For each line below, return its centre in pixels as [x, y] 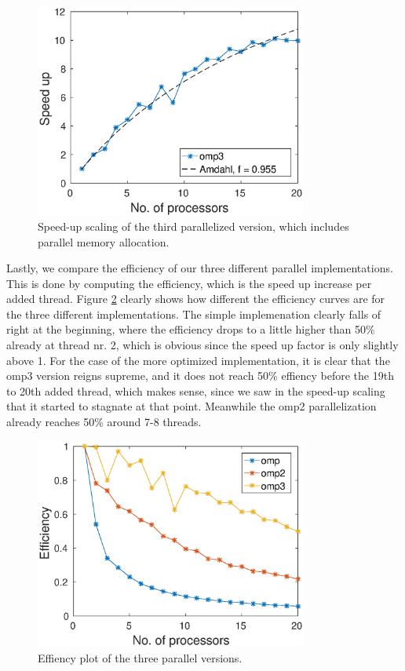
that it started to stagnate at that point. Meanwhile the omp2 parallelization [192, 406]
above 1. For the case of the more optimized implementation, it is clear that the [198, 360]
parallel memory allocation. [104, 241]
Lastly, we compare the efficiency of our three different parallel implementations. [200, 268]
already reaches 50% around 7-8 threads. [104, 422]
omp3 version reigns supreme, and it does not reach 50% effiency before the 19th [200, 376]
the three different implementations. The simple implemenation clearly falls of [194, 314]
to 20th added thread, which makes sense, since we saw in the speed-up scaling [196, 390]
